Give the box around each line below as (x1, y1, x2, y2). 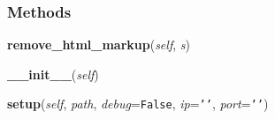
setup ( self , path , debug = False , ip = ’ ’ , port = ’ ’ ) (7, 94, 269, 113)
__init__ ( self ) (7, 64, 99, 83)
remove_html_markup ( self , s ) (7, 35, 190, 54)
